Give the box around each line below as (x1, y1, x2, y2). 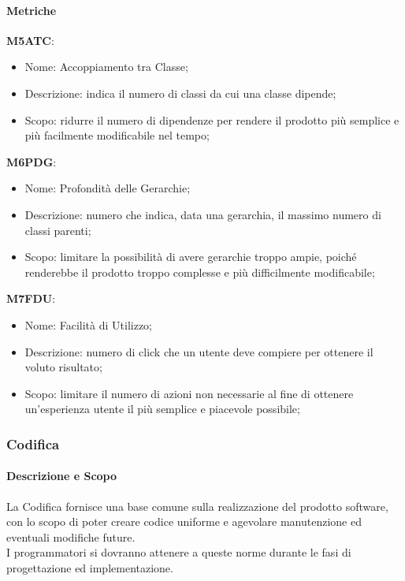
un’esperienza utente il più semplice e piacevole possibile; (24, 400, 300, 417)
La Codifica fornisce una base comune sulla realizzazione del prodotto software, (6, 497, 388, 514)
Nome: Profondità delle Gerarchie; (24, 180, 191, 196)
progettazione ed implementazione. (6, 559, 173, 575)
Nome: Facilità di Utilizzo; (24, 316, 152, 333)
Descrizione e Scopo (6, 467, 117, 484)
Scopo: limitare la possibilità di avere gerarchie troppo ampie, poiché (24, 248, 357, 265)
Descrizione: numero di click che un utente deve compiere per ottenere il (24, 343, 373, 359)
